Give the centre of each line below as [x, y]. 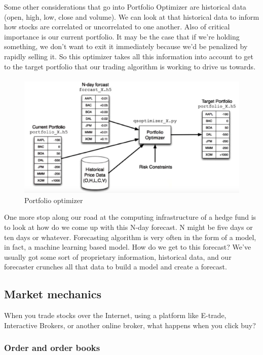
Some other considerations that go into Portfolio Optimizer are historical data [125, 7]
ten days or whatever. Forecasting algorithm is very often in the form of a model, [130, 237]
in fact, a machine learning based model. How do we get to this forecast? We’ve [128, 247]
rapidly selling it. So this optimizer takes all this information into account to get [129, 56]
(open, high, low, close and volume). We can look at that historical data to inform [132, 16]
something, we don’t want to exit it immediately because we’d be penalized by [126, 46]
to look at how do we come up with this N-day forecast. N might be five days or [128, 227]
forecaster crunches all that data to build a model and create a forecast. [116, 267]
